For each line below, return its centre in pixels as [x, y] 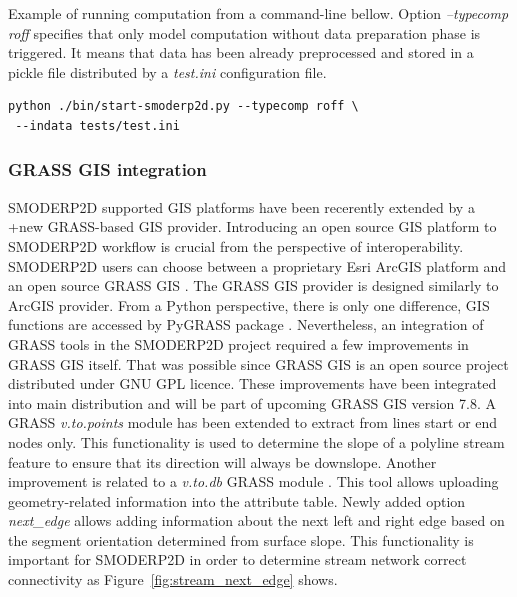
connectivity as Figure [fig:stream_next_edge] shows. [173, 579]
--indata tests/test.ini [97, 125]
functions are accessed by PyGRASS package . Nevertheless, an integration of [246, 324]
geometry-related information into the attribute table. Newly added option [237, 500]
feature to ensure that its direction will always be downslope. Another [222, 461]
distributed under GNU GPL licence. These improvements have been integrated [252, 383]
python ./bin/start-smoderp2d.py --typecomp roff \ [183, 106]
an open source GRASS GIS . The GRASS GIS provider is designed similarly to [253, 285]
